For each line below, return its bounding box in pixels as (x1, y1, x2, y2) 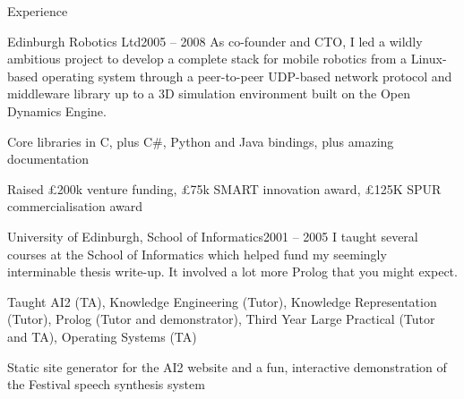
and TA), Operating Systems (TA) (7, 327, 197, 345)
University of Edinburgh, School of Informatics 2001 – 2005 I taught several (7, 226, 418, 245)
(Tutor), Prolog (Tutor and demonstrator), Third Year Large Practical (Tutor (7, 310, 435, 328)
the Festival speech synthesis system (7, 375, 205, 394)
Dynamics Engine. (7, 101, 107, 120)
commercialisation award (7, 197, 143, 216)
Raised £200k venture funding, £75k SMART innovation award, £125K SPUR (7, 179, 442, 198)
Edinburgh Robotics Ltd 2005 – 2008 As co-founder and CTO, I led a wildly (7, 31, 423, 50)
